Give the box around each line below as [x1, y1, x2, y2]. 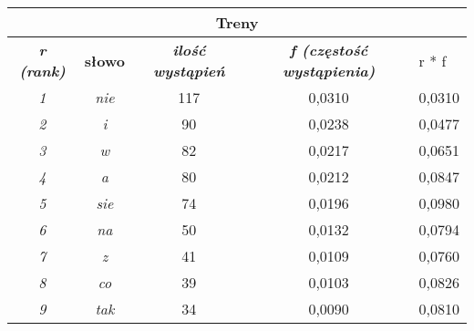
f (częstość [290, 39, 368, 60]
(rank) [19, 60, 66, 81]
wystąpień [152, 60, 225, 81]
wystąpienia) [282, 60, 376, 81]
